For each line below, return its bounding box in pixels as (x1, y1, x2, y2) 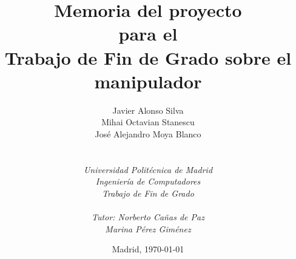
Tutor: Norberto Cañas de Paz (92, 211, 204, 223)
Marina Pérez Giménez (105, 222, 191, 235)
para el (118, 21, 178, 46)
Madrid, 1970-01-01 (112, 243, 184, 255)
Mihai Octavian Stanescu (101, 116, 195, 128)
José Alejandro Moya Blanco (95, 127, 201, 140)
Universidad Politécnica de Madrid (83, 163, 213, 175)
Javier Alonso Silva (112, 103, 184, 116)
